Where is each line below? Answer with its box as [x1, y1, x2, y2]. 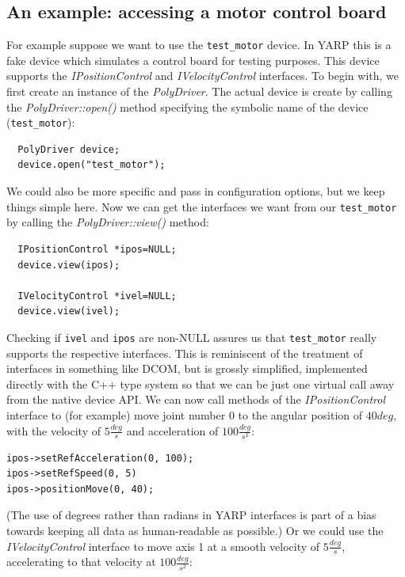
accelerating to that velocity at [6, 553, 156, 570]
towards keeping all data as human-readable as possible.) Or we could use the [6, 522, 384, 539]
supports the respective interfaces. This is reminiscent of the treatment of [6, 344, 363, 361]
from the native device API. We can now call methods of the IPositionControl [6, 391, 386, 408]
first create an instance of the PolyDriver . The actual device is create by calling [6, 83, 392, 100]
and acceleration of [126, 422, 219, 438]
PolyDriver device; [17, 143, 120, 155]
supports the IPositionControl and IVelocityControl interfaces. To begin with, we [6, 67, 399, 84]
